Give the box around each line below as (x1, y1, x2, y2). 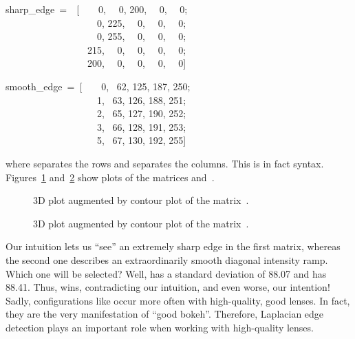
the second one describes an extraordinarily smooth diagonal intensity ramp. (6, 252, 328, 267)
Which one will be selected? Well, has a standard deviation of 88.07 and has (6, 266, 327, 280)
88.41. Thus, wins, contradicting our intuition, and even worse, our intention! (6, 280, 330, 294)
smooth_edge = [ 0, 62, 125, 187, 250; (6, 79, 191, 93)
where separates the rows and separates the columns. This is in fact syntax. (6, 156, 324, 170)
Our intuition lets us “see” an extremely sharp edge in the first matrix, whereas (6, 239, 341, 254)
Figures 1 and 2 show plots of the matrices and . (6, 169, 215, 184)
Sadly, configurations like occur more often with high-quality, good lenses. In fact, (6, 293, 350, 307)
